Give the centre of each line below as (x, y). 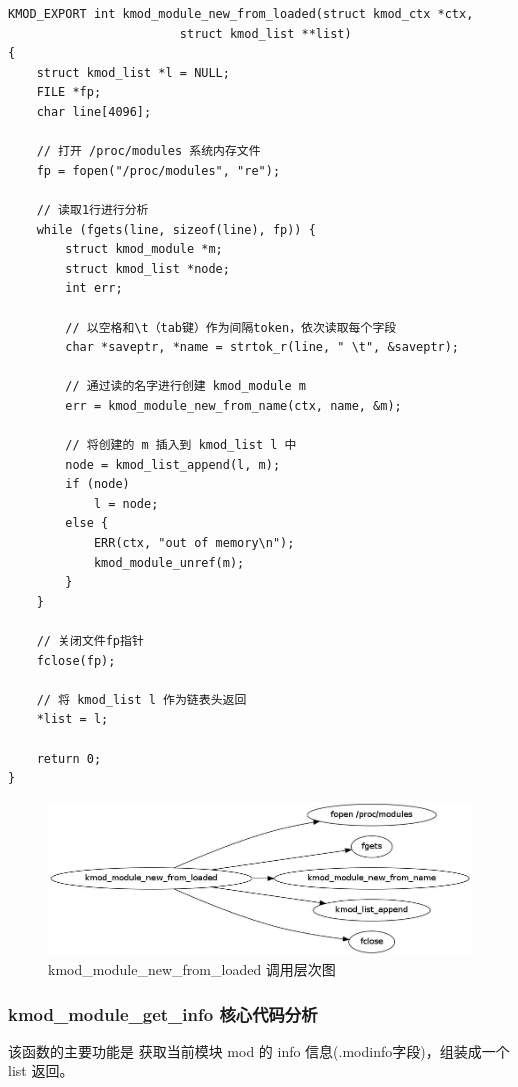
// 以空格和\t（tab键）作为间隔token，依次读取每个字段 (231, 327)
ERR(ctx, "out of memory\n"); (194, 543)
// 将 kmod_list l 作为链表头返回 (141, 699)
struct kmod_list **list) (265, 33)
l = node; (126, 503)
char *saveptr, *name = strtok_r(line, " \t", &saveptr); (262, 347)
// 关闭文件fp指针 (90, 641)
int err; (94, 288)
